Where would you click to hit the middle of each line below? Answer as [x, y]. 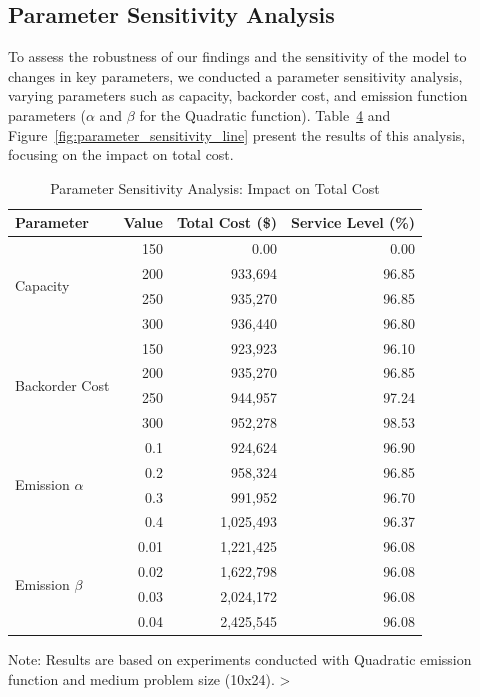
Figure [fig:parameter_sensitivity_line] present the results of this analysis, [237, 134]
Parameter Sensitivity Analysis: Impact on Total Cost [215, 187]
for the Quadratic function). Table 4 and [265, 114]
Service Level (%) [353, 222]
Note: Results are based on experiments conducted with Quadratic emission [240, 658]
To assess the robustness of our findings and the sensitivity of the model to [237, 56]
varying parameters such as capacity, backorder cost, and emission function [238, 95]
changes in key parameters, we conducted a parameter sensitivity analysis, [235, 75]
